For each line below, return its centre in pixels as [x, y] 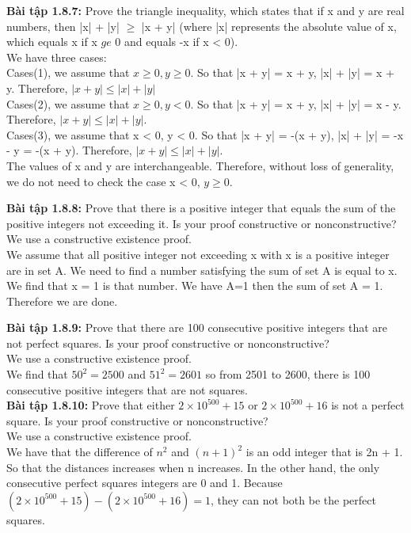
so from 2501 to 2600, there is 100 [288, 374]
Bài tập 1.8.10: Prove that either [91, 405]
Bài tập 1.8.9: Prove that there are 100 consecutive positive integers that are [197, 327]
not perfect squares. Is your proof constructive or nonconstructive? [168, 343]
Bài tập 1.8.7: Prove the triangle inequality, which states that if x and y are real [205, 10]
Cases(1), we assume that [68, 72]
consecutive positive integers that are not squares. [127, 389]
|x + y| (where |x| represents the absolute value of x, [269, 26]
